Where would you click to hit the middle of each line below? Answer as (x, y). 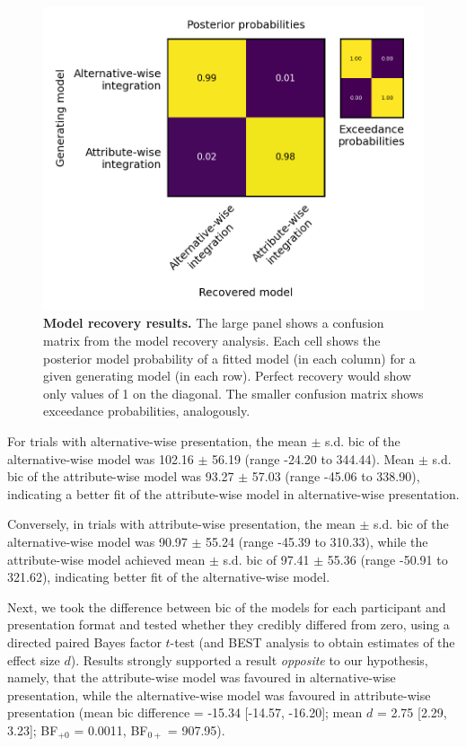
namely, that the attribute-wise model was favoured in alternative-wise (202, 677)
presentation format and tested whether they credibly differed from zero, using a (229, 624)
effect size (34, 659)
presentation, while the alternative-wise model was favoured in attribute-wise (219, 694)
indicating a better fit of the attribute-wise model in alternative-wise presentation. (233, 493)
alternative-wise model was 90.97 (97, 541)
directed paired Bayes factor (84, 642)
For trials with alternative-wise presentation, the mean (157, 441)
